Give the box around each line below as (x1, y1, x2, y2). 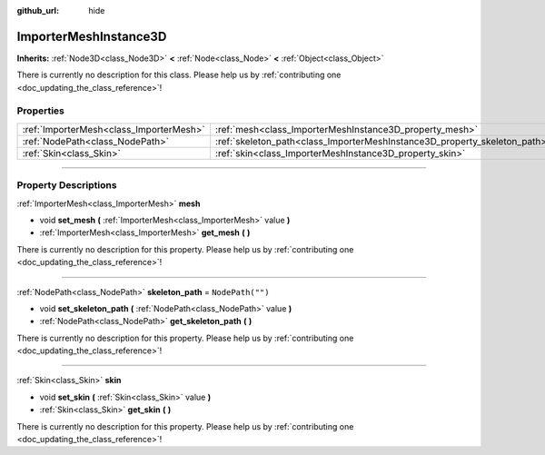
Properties (16, 104, 65, 117)
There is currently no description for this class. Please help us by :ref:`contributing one (16, 69, 342, 81)
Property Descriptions (16, 179, 117, 192)
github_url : (16, 5, 59, 15)
